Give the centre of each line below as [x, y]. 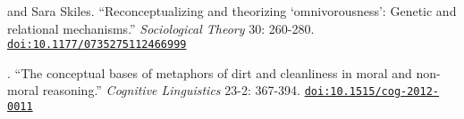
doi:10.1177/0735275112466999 [97, 45]
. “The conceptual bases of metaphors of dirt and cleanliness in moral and [210, 72]
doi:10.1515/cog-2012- [371, 92]
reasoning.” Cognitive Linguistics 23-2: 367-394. [171, 90]
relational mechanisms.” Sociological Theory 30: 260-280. [161, 28]
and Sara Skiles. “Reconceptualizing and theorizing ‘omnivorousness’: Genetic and [232, 11]
